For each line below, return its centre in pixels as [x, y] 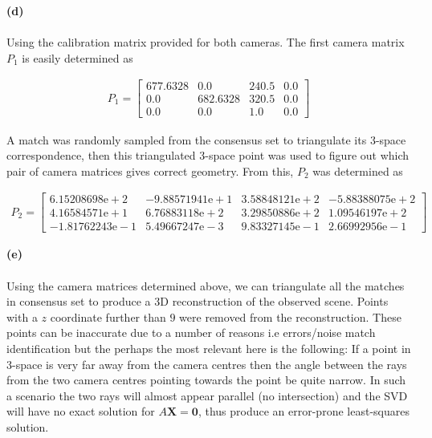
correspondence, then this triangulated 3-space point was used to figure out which [208, 155]
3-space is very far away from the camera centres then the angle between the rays [207, 364]
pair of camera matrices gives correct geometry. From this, [150, 170]
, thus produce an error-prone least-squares [304, 411]
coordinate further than [108, 316]
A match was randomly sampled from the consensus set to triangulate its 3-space [206, 139]
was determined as [358, 170]
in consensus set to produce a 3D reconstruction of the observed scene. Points [198, 301]
